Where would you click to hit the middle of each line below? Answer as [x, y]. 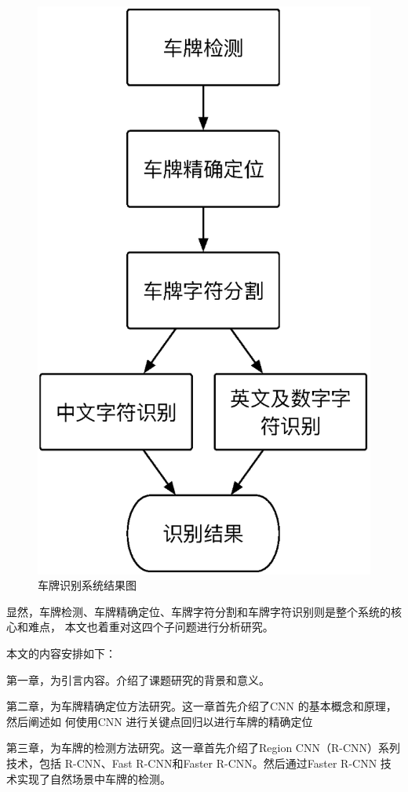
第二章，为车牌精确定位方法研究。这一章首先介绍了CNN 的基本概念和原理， [202, 706]
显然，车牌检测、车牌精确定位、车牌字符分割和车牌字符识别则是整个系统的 [199, 611]
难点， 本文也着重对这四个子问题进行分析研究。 [151, 627]
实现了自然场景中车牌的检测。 [94, 778]
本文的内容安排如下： [61, 653]
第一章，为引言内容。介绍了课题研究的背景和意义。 [138, 679]
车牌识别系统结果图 [87, 585]
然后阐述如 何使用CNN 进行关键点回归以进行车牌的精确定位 [160, 721]
